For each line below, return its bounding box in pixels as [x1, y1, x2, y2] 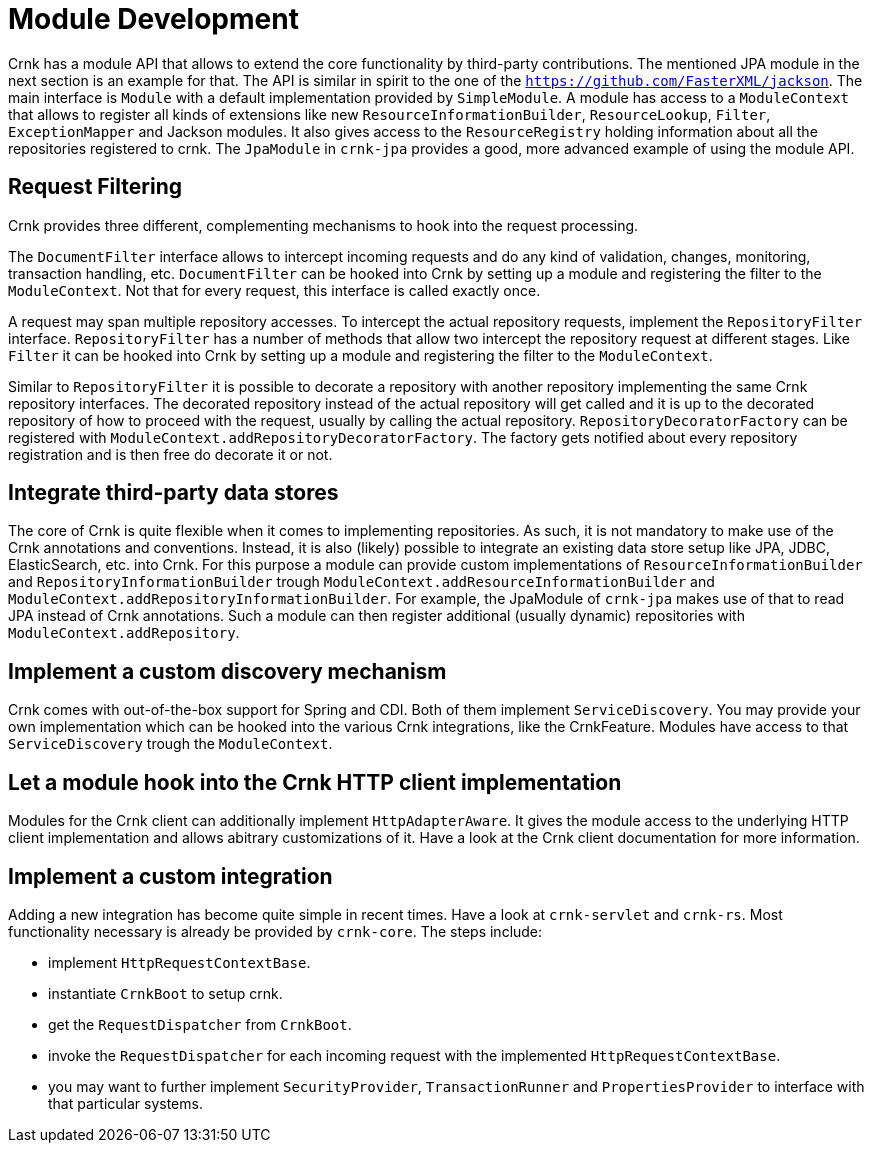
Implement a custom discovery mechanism [8, 658, 447, 684]
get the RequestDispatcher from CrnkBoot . [48, 1015, 352, 1033]
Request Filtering [8, 174, 182, 200]
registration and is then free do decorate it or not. [8, 445, 333, 463]
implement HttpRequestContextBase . [48, 953, 311, 971]
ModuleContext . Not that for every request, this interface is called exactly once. [8, 281, 541, 299]
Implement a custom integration [8, 863, 333, 889]
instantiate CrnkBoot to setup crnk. [48, 984, 283, 1002]
